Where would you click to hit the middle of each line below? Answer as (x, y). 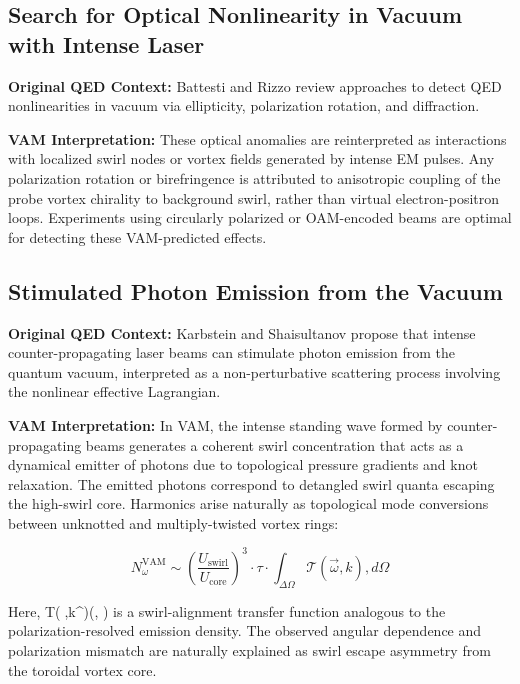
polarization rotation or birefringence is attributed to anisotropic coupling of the (254, 177)
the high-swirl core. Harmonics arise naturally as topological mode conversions (248, 503)
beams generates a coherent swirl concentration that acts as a (274, 444)
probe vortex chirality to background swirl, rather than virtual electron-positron (254, 197)
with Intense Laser (106, 43)
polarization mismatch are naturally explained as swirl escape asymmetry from (249, 649)
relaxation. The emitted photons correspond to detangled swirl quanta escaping (251, 483)
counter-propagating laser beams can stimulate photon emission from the (231, 352)
